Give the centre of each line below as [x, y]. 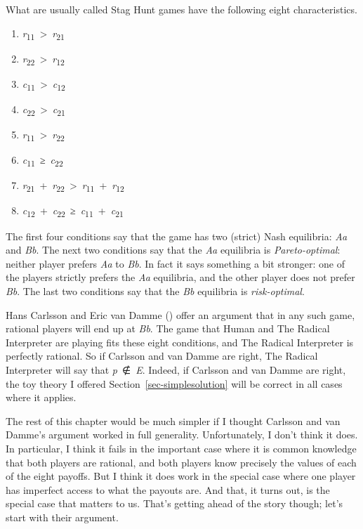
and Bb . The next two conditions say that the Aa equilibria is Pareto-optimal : [173, 250]
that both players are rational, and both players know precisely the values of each [181, 462]
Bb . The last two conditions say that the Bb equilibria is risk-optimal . [155, 290]
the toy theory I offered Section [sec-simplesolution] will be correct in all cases [174, 383]
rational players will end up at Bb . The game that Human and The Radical [168, 328]
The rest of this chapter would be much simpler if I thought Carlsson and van [173, 420]
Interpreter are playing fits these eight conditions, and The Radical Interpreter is [180, 342]
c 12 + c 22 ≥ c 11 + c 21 [73, 211]
